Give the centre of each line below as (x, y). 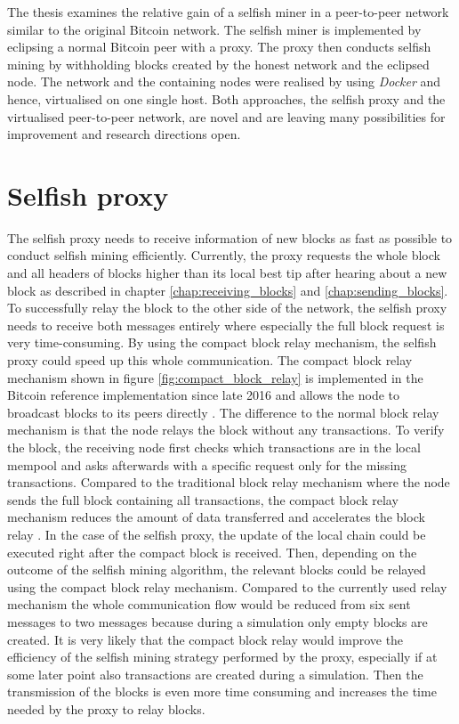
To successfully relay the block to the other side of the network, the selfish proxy (227, 308)
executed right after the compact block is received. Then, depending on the (212, 552)
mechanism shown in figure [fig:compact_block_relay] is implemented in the (215, 377)
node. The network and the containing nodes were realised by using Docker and (224, 81)
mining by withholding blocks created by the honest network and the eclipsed (218, 64)
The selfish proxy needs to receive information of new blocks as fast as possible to (230, 237)
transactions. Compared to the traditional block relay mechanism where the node (229, 482)
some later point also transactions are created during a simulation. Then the (215, 674)
